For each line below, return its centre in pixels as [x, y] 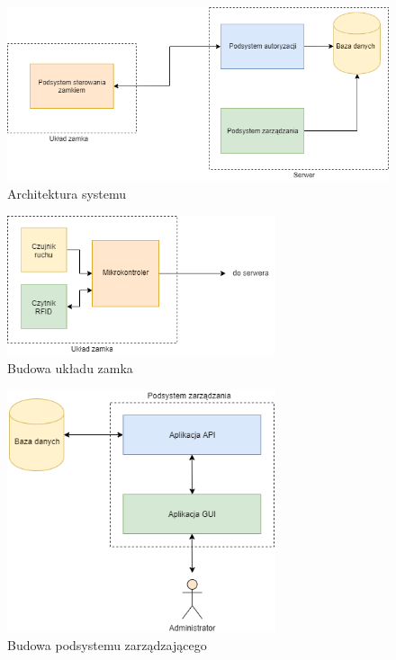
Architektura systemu [67, 193]
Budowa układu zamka [70, 367]
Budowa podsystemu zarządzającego [107, 644]
